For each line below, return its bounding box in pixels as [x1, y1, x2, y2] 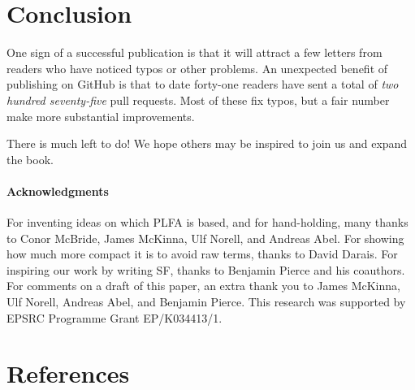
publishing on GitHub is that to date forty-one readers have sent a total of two [6, 76, 399, 93]
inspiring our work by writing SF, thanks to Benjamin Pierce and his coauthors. [6, 261, 405, 278]
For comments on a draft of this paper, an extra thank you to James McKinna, [6, 277, 400, 294]
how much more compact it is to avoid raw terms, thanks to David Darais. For [6, 245, 398, 262]
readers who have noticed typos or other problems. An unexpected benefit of [6, 59, 388, 76]
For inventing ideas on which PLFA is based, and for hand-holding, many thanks [6, 214, 409, 231]
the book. [6, 150, 54, 167]
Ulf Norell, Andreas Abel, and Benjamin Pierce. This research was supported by [6, 293, 406, 310]
